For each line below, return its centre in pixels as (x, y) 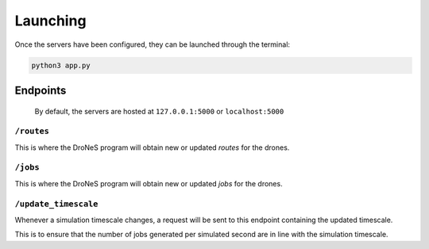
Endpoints (41, 90)
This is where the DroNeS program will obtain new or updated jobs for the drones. (149, 183)
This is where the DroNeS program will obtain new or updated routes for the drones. (152, 147)
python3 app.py (61, 65)
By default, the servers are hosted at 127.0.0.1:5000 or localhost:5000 (159, 111)
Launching (50, 21)
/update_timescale (56, 204)
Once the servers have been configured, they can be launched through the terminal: (152, 44)
